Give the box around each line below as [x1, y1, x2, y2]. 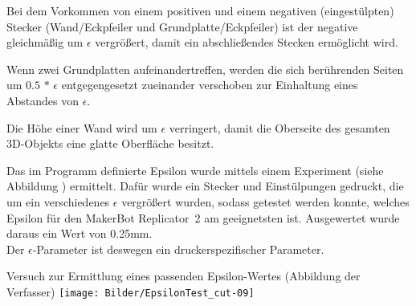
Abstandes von [6, 92, 79, 108]
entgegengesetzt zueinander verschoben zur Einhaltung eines [61, 76, 358, 93]
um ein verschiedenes [6, 193, 110, 210]
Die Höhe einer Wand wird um [6, 119, 157, 136]
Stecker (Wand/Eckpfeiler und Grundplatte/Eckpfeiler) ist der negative [6, 18, 358, 35]
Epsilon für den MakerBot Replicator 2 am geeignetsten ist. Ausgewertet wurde [6, 209, 400, 226]
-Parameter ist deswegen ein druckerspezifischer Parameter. [32, 240, 324, 257]
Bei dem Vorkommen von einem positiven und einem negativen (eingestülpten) [6, 2, 394, 18]
